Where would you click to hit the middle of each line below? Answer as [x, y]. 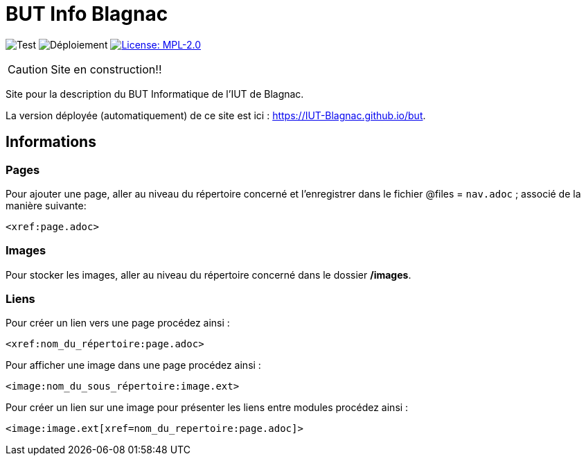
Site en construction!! [106, 69]
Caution [28, 69]
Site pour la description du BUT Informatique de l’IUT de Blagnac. [155, 94]
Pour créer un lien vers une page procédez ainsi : [118, 323]
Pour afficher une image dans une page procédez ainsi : [133, 365]
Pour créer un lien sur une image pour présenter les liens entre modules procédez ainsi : [207, 408]
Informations [51, 142]
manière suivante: [46, 205]
